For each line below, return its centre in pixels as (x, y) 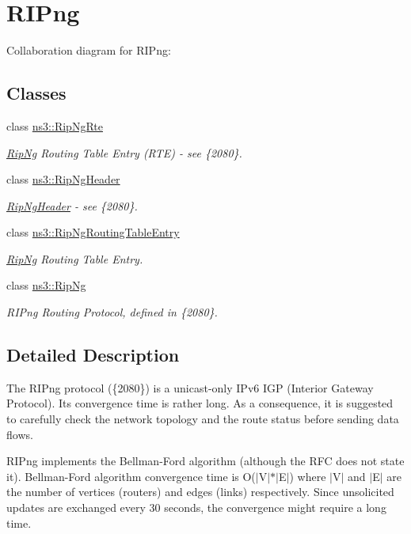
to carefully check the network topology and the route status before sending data (203, 419)
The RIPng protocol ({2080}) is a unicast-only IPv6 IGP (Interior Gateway (190, 387)
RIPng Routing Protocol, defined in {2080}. (112, 312)
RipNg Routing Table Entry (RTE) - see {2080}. (124, 152)
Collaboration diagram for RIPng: (89, 50)
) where (308, 476)
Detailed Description (93, 355)
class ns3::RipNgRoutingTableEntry (93, 232)
